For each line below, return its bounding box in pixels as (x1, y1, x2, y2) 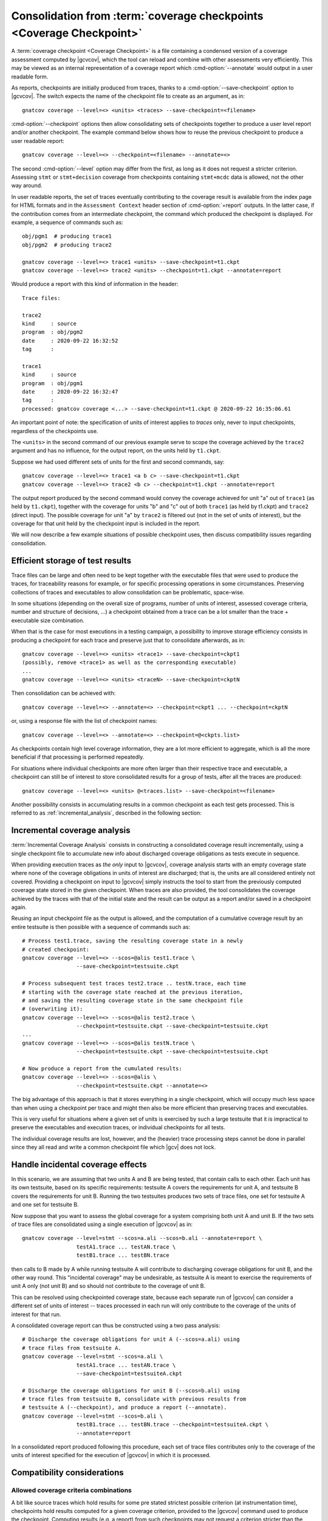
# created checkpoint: (22, 946, 90, 953)
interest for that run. (11, 1310, 61, 1318)
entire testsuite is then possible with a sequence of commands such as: (11, 923, 191, 930)
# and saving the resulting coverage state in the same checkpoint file (22, 997, 243, 1004)
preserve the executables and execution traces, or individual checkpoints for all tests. (11, 1124, 225, 1131)
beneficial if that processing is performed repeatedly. (11, 753, 145, 761)
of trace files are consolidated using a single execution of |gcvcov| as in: (11, 1220, 193, 1228)
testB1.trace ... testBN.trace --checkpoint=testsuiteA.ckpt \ (76, 1421, 269, 1428)
